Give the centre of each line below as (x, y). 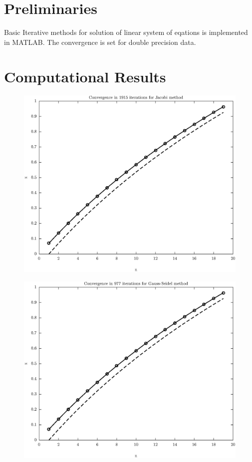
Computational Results (85, 76)
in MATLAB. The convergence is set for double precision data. (100, 42)
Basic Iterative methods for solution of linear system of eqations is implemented (126, 32)
